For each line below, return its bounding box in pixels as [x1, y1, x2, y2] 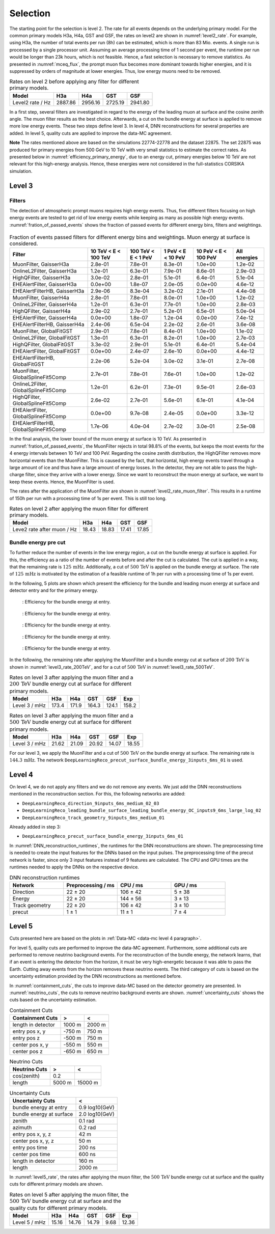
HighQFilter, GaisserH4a [12, 308, 71, 315]
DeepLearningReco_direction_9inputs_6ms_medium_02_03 [22, 800, 159, 806]
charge [9, 472, 24, 478]
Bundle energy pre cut [9, 539, 66, 546]
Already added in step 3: [9, 824, 61, 830]
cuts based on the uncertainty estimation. [9, 997, 97, 1003]
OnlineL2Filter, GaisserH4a [12, 301, 77, 308]
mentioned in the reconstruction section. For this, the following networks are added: [9, 791, 186, 797]
